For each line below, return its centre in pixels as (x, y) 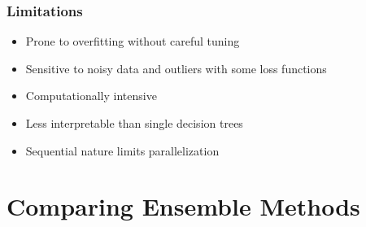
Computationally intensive (91, 96)
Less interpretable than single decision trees (134, 123)
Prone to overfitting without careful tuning (133, 41)
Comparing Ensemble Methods (183, 206)
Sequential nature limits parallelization (122, 150)
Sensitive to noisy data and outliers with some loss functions (176, 68)
